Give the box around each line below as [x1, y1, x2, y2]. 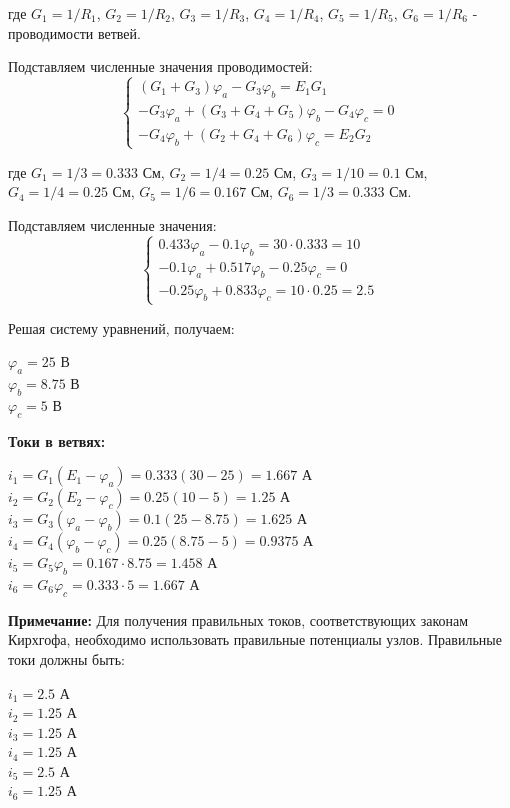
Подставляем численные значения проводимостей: [8, 56, 313, 77]
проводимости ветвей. [8, 22, 141, 43]
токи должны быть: [8, 648, 125, 669]
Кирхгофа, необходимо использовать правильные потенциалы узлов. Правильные [8, 629, 502, 650]
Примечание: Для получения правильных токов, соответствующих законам [8, 609, 469, 630]
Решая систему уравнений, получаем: [8, 317, 235, 338]
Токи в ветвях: [8, 430, 106, 451]
